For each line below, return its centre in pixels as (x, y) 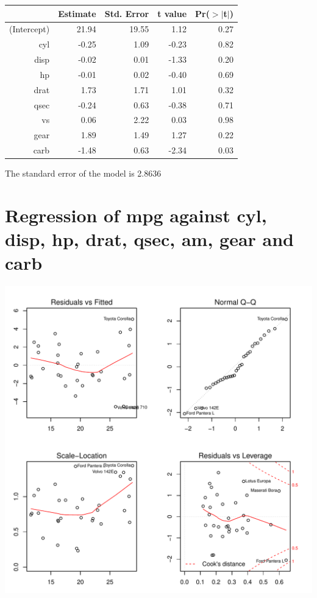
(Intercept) (30, 29)
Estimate (77, 13)
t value (172, 13)
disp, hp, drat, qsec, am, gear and (150, 239)
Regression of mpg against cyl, (136, 215)
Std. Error (127, 13)
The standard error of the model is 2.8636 (83, 173)
